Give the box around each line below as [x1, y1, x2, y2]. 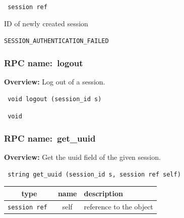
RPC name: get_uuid [4, 132, 96, 144]
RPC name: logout [4, 56, 83, 69]
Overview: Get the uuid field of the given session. [4, 152, 161, 162]
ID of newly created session [4, 18, 88, 28]
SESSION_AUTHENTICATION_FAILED [4, 37, 109, 45]
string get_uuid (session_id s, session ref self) [8, 170, 181, 178]
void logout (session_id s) [8, 95, 102, 103]
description [84, 188, 124, 198]
